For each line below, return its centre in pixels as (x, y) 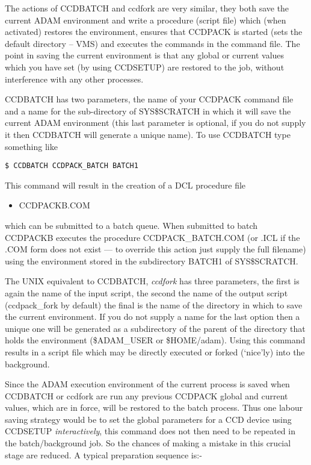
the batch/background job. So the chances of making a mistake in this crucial (148, 443)
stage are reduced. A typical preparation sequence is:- (103, 454)
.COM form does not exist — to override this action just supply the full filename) (155, 249)
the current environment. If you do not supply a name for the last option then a (152, 317)
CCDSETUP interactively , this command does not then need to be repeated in (150, 431)
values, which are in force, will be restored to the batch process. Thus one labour (154, 407)
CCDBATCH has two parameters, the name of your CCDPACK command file (149, 99)
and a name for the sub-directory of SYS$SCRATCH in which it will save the (148, 111)
